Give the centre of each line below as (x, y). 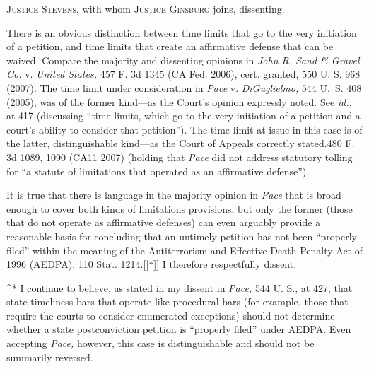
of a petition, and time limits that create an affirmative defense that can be (170, 46)
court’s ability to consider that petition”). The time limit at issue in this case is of (184, 129)
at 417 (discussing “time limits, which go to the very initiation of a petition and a (183, 116)
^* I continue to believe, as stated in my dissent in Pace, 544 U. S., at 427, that (180, 287)
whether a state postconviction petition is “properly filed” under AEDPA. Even (179, 329)
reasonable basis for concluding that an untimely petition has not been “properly (182, 236)
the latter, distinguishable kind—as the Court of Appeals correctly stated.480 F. (181, 143)
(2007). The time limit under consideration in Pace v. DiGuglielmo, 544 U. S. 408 (184, 87)
